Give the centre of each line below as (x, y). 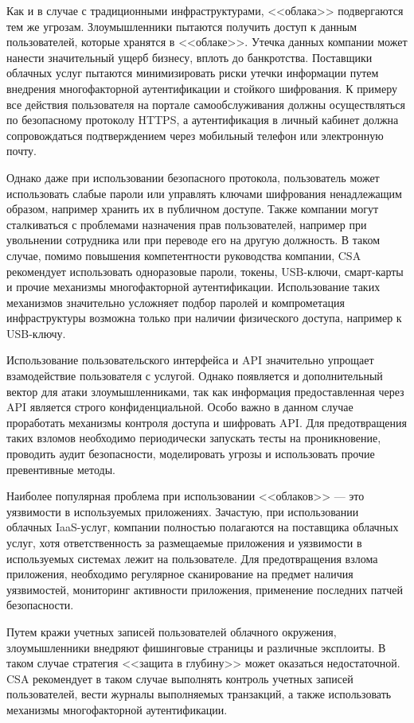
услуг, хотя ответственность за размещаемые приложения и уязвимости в (184, 542)
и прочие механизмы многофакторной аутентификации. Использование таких (193, 287)
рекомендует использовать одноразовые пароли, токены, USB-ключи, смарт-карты (205, 271)
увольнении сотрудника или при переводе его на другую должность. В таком (193, 240)
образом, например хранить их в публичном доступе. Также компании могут (193, 209)
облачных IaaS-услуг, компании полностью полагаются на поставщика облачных (203, 527)
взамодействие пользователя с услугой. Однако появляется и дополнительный (195, 376)
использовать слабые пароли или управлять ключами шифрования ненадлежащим (204, 193)
